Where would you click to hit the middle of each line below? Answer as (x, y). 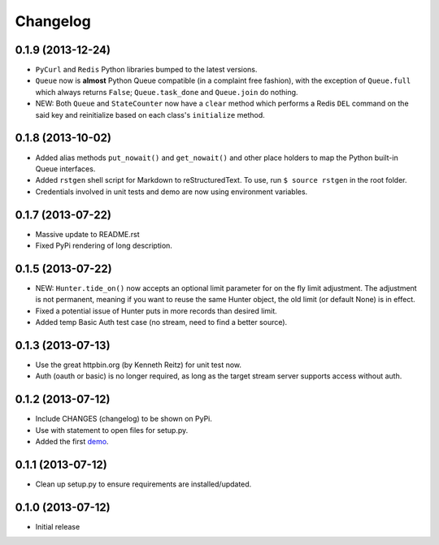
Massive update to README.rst (87, 234)
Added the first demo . (72, 442)
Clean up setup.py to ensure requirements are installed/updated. (143, 484)
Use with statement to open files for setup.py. (112, 430)
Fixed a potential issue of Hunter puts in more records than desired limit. (156, 311)
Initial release (58, 526)
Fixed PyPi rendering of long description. (104, 245)
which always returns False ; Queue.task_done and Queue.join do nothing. (167, 92)
